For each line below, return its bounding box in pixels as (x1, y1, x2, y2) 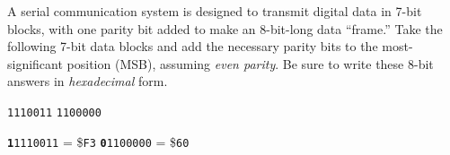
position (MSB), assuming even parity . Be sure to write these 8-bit (66, 54, 434, 73)
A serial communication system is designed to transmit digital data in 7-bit (7, 2, 422, 20)
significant (7, 54, 63, 73)
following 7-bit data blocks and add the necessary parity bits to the (7, 37, 378, 56)
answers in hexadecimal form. (7, 72, 168, 90)
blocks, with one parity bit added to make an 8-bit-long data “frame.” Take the (7, 19, 443, 38)
